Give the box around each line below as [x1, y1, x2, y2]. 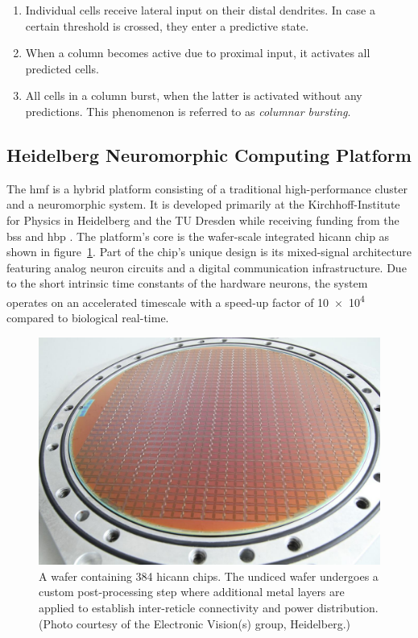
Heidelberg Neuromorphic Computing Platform [6, 142, 412, 167]
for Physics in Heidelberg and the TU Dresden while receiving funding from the [6, 211, 399, 228]
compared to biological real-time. [6, 309, 169, 326]
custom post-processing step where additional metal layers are [39, 583, 345, 600]
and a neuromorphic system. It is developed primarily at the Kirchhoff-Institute [6, 196, 400, 213]
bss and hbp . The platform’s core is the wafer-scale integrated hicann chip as [6, 227, 390, 244]
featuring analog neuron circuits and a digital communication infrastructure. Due [6, 259, 407, 275]
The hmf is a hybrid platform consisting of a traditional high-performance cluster [6, 180, 408, 197]
